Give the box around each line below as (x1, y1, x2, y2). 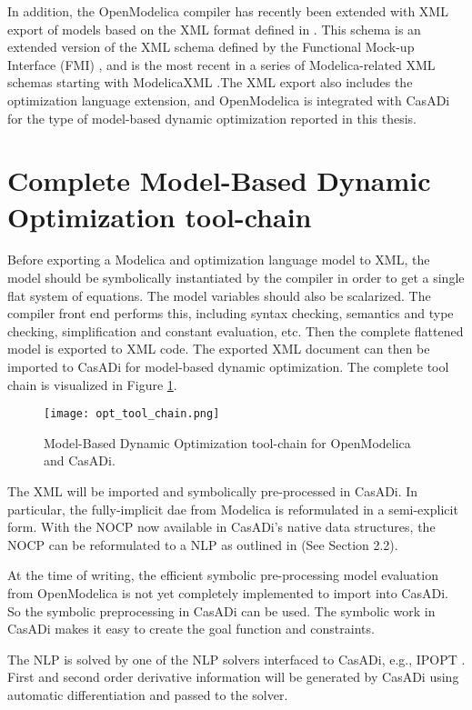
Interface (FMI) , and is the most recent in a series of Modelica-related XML (7, 55, 436, 74)
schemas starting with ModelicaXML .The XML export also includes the (7, 73, 413, 92)
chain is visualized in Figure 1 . (7, 375, 177, 394)
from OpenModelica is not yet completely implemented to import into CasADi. (7, 584, 448, 603)
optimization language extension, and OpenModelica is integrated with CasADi (7, 90, 450, 109)
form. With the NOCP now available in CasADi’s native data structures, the (7, 517, 436, 536)
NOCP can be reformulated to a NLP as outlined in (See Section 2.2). (7, 535, 398, 554)
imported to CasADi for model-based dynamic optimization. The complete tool (7, 357, 449, 376)
